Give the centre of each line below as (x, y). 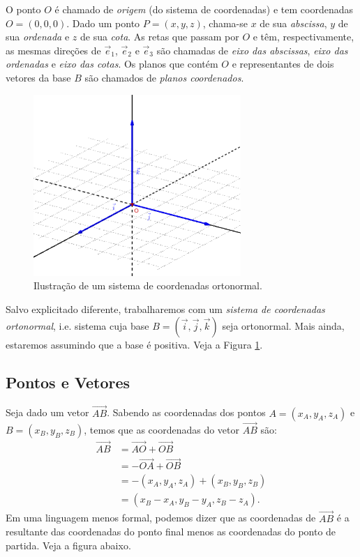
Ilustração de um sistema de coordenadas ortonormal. (148, 285)
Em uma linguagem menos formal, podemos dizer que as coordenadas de (161, 518)
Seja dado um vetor (47, 412)
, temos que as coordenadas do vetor (162, 429)
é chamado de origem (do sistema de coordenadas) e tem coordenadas (204, 9)
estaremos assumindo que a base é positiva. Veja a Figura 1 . (134, 344)
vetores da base (38, 77)
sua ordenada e (38, 37)
